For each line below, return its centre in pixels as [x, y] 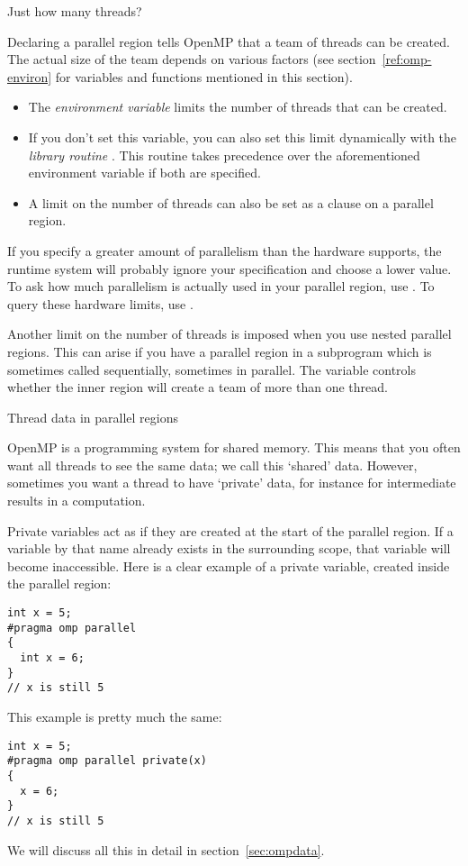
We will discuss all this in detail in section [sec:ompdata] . [166, 849]
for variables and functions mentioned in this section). [204, 76]
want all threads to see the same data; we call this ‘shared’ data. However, [212, 465]
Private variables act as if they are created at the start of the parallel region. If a [230, 530]
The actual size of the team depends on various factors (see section [192, 59]
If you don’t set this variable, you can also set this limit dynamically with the [243, 137]
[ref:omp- [407, 59]
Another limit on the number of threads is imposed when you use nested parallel [229, 334]
